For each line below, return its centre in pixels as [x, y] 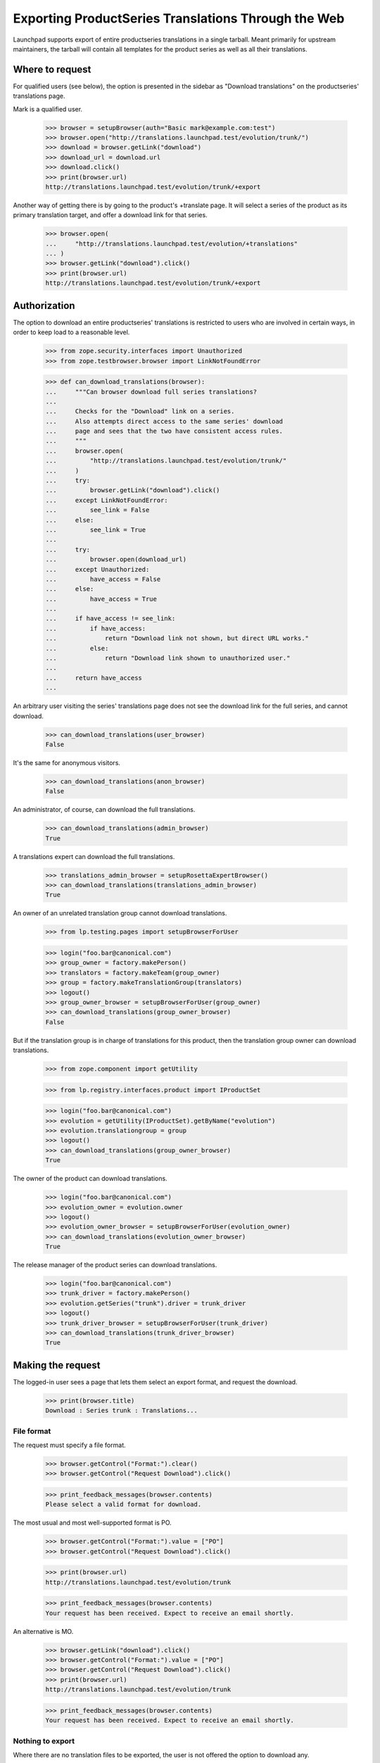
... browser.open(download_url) [116, 560]
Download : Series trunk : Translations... [122, 1411]
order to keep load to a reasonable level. [71, 332]
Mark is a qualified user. [48, 109]
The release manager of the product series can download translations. [115, 1265]
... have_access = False [103, 579]
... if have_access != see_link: [110, 618]
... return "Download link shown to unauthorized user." [168, 658]
